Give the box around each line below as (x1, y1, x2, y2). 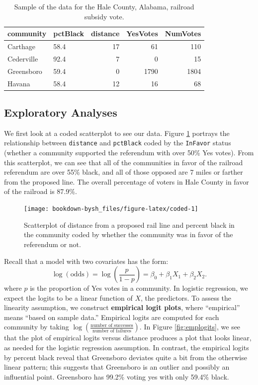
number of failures (92, 328, 131, 333)
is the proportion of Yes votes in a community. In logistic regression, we (30, 283, 248, 293)
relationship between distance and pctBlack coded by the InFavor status (4, 137, 231, 148)
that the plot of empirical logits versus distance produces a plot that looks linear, (4, 332, 252, 343)
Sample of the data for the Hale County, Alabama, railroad (14, 1, 194, 11)
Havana (7, 78, 30, 88)
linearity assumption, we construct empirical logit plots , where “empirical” (4, 302, 240, 313)
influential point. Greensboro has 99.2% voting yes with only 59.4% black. (4, 371, 229, 382)
